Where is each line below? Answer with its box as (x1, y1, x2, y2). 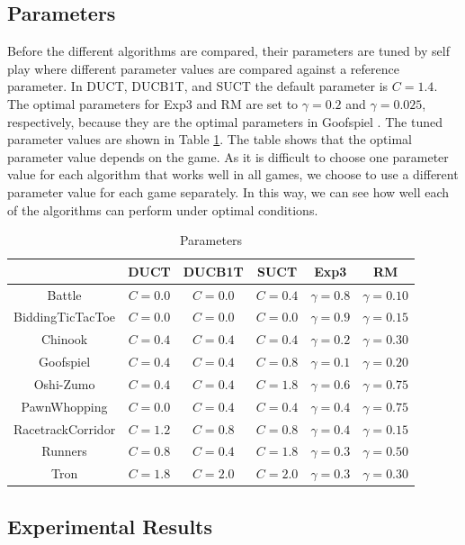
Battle (47, 285, 82, 304)
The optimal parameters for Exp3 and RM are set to (7, 94, 299, 113)
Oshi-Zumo (33, 374, 95, 393)
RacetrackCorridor (13, 419, 116, 438)
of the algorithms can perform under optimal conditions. (7, 200, 318, 219)
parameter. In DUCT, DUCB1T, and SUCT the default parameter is (7, 77, 389, 95)
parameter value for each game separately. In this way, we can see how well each (7, 182, 450, 201)
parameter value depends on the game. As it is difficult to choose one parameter (7, 147, 449, 166)
